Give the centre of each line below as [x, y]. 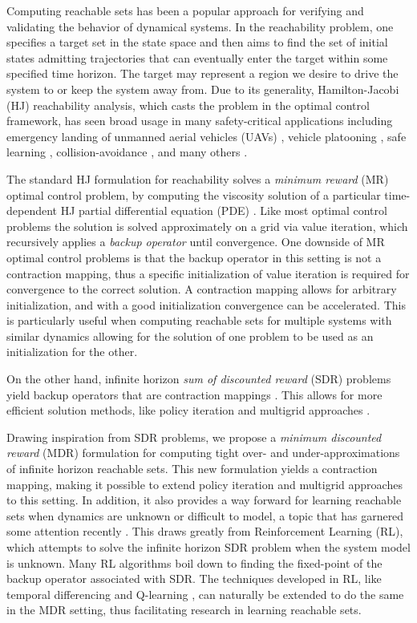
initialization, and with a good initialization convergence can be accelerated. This [206, 304]
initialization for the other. [72, 352]
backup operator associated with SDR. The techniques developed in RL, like [194, 578]
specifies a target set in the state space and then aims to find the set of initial [197, 42]
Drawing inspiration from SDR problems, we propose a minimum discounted [194, 437]
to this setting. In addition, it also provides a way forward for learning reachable [204, 500]
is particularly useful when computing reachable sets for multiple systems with [199, 320]
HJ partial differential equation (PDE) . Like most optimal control [224, 210]
